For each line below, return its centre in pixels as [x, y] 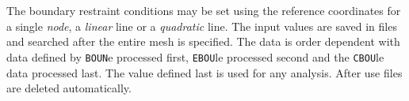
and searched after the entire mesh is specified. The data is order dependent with [203, 41]
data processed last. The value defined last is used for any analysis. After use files [204, 72]
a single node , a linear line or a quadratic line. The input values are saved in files [202, 26]
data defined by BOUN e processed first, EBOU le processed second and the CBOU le [195, 56]
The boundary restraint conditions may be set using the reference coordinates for [204, 11]
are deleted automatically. [69, 88]
